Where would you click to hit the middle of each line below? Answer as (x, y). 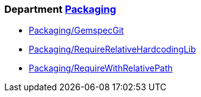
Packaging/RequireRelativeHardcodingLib (112, 49)
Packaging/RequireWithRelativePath (101, 68)
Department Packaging (60, 9)
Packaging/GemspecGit (76, 31)
